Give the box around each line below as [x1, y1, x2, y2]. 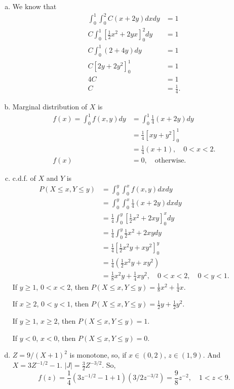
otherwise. [154, 157, 186, 164]
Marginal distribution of [12, 101, 88, 112]
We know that [12, 1, 57, 11]
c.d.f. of [12, 172, 36, 183]
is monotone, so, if [69, 349, 127, 360]
